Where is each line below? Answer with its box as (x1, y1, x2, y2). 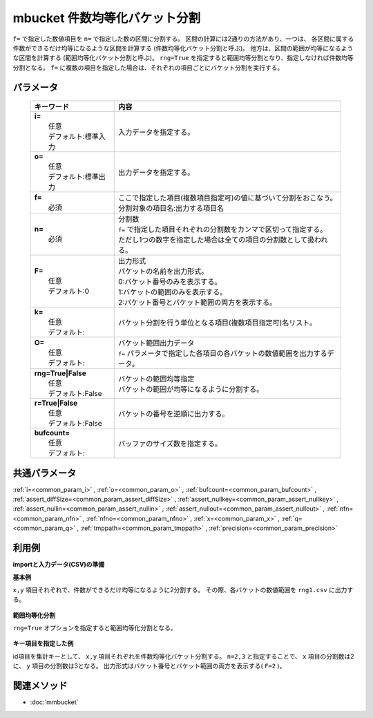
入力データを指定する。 (117, 128, 195, 138)
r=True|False (34, 398, 78, 408)
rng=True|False (34, 368, 86, 378)
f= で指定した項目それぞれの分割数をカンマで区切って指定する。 (117, 225, 327, 234)
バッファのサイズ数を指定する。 (117, 439, 222, 448)
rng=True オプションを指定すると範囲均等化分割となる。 (12, 624, 177, 632)
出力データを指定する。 (117, 168, 195, 178)
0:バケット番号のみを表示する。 (117, 277, 222, 287)
